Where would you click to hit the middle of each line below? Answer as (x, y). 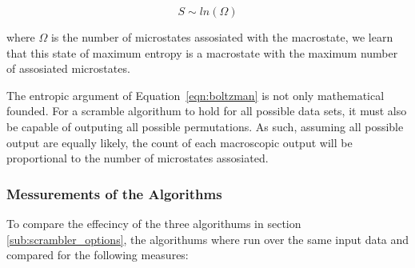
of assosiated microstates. (68, 68)
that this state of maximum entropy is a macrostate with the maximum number (202, 52)
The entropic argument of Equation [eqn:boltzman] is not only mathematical (196, 95)
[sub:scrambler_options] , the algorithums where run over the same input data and (208, 239)
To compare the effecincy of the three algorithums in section (154, 223)
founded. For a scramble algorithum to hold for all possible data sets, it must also (207, 111)
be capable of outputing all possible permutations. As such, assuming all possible (205, 126)
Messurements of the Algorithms (114, 193)
